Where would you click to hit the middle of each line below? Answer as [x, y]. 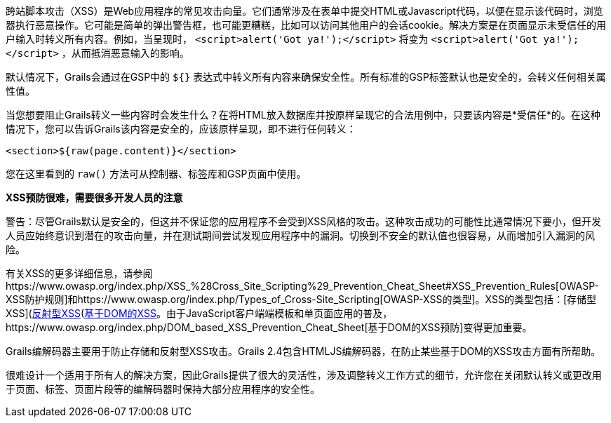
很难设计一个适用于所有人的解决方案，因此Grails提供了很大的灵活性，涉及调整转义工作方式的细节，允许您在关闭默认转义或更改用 [304, 375]
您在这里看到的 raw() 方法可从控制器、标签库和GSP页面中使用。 [156, 174]
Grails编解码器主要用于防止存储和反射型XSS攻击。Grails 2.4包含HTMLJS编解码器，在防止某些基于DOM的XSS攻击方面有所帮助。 [303, 351]
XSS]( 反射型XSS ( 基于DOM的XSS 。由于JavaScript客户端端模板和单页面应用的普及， [199, 313]
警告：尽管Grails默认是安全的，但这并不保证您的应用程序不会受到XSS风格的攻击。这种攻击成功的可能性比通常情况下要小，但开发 [304, 221]
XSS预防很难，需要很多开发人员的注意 [94, 197]
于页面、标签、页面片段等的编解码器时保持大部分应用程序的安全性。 [163, 389]
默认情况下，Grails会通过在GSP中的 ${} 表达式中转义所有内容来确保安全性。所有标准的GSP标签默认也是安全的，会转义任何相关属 [306, 77]
